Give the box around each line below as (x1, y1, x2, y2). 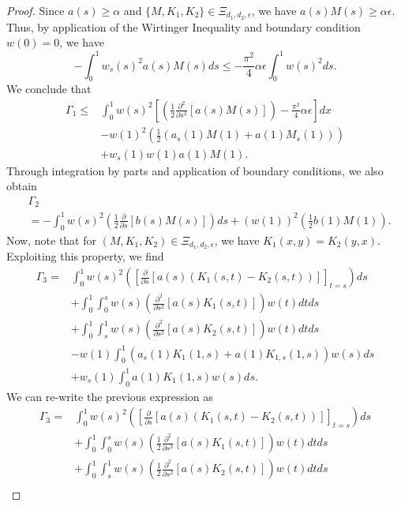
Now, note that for (6, 231, 96, 248)
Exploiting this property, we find (6, 248, 164, 264)
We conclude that (6, 81, 92, 97)
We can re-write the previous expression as (6, 388, 213, 404)
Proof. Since (6, 2, 65, 18)
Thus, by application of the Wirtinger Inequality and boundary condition (6, 18, 361, 35)
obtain (6, 178, 37, 194)
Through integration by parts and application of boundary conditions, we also (6, 162, 384, 178)
